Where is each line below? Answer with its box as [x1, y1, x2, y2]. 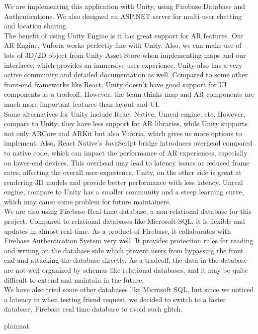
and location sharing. [4, 20, 68, 31]
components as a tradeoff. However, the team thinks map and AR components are [4, 89, 255, 99]
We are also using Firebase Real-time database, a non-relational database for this [4, 206, 252, 216]
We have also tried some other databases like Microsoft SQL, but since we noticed [4, 284, 254, 295]
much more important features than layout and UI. [4, 98, 160, 109]
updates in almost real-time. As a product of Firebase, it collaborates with [4, 225, 231, 236]
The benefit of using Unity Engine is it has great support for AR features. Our [4, 30, 244, 40]
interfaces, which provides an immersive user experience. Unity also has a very [4, 59, 243, 70]
